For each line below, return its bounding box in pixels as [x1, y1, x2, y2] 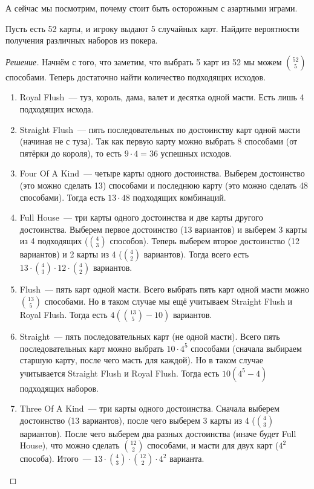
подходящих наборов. [19, 381, 99, 394]
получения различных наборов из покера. [5, 34, 158, 47]
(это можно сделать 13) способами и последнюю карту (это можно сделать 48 [19, 178, 309, 191]
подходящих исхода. [19, 102, 94, 115]
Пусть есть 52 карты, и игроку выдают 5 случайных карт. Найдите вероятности [5, 22, 299, 34]
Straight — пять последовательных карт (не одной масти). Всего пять [19, 329, 280, 342]
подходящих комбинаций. [132, 190, 226, 203]
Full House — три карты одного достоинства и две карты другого [19, 211, 263, 224]
